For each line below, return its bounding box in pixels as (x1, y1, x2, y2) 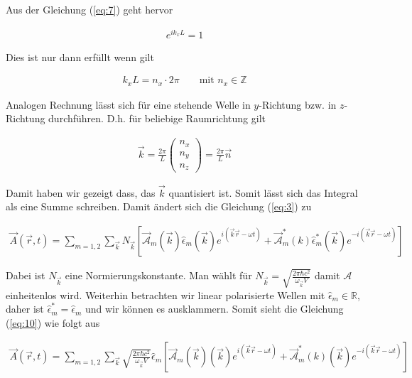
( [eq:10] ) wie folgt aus (6, 315, 100, 330)
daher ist (6, 301, 44, 316)
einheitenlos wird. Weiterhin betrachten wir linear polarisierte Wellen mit (6, 287, 325, 302)
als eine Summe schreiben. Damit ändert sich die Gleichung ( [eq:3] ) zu (6, 199, 312, 214)
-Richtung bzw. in (259, 97, 337, 112)
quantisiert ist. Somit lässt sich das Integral (168, 185, 358, 200)
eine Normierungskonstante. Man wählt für (65, 268, 252, 283)
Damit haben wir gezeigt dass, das (6, 185, 156, 200)
